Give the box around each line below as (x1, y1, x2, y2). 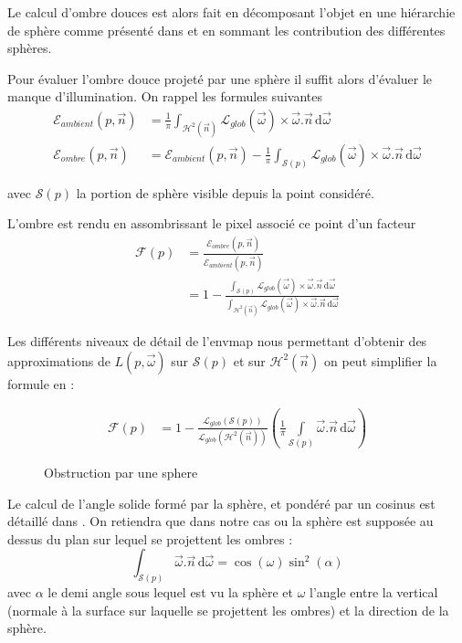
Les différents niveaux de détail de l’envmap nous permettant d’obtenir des (7, 331, 427, 350)
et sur (233, 351, 266, 370)
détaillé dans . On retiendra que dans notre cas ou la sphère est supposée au (7, 511, 434, 531)
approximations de (7, 351, 110, 370)
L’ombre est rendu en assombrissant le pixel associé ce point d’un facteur (7, 214, 416, 233)
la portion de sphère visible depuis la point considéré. (76, 183, 374, 202)
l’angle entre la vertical (310, 583, 438, 602)
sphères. (7, 38, 52, 58)
